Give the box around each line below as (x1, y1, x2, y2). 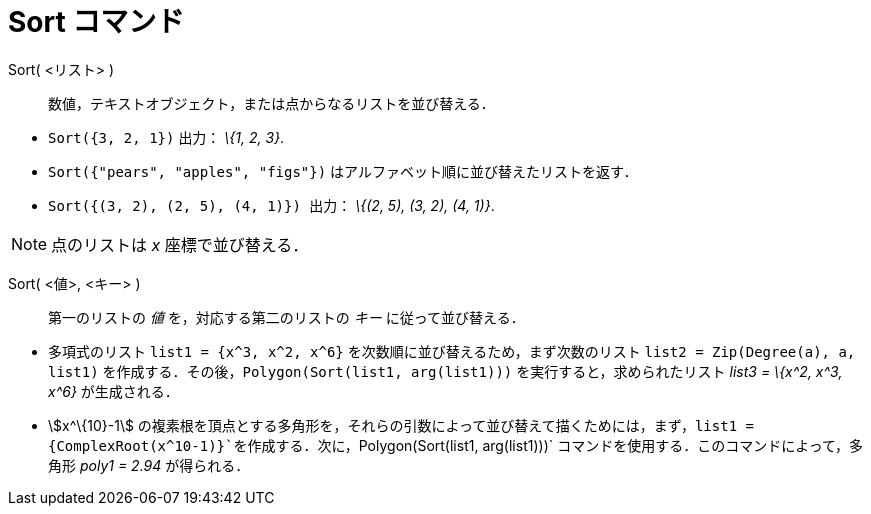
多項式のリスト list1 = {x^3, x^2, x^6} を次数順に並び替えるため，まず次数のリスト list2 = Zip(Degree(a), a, (48, 342, 856, 360)
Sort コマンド (8, 5, 185, 39)
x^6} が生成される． (48, 382, 179, 400)
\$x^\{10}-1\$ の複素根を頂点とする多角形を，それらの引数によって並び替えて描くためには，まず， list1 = (48, 416, 754, 434)
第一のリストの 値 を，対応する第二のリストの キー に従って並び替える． (48, 308, 525, 326)
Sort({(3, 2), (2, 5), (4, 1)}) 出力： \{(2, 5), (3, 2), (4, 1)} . (48, 196, 495, 214)
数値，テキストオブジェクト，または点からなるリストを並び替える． (48, 94, 495, 112)
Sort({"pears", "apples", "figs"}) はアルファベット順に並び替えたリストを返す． (48, 162, 638, 180)
